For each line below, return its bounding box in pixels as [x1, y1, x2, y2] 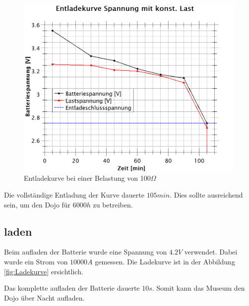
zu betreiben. [93, 199, 133, 209]
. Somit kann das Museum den [152, 283, 245, 293]
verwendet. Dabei [184, 247, 238, 257]
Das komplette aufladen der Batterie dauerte [4, 283, 140, 293]
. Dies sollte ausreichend [170, 190, 243, 200]
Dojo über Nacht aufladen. [4, 292, 85, 303]
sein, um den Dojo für [4, 199, 71, 209]
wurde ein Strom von [4, 256, 68, 267]
